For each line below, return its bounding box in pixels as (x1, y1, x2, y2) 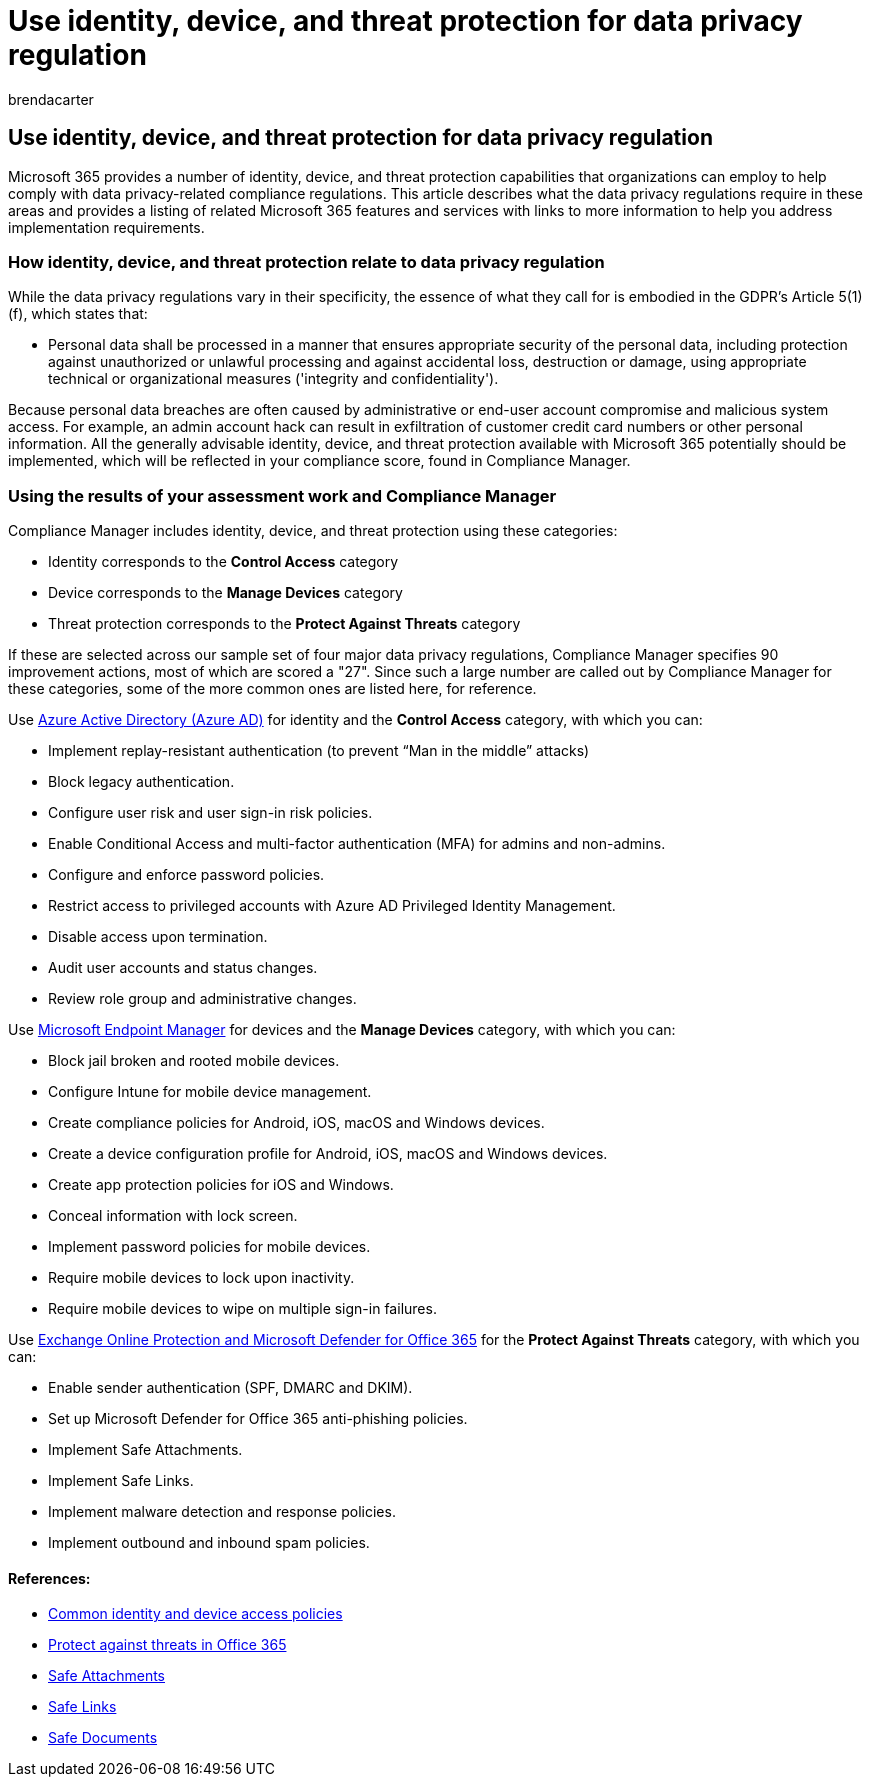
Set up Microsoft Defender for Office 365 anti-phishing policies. (48, 1410, 468, 1428)
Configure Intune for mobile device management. (48, 1083, 372, 1101)
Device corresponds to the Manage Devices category (48, 584, 403, 602)
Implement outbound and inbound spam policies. (48, 1534, 370, 1552)
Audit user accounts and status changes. (48, 959, 318, 977)
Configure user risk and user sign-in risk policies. (48, 804, 373, 822)
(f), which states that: (8, 305, 148, 323)
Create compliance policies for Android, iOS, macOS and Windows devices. (48, 1114, 545, 1132)
